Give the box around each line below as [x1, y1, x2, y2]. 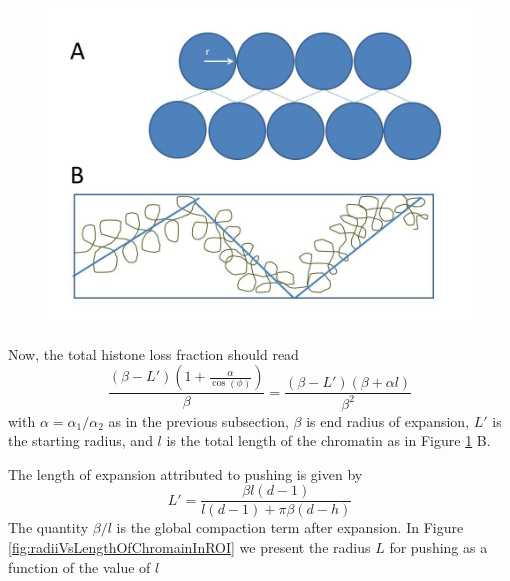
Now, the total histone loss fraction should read [8, 343, 299, 364]
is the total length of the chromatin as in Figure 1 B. [166, 430, 491, 451]
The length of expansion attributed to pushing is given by [8, 463, 363, 484]
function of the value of [8, 556, 151, 577]
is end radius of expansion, [306, 410, 470, 431]
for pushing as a [389, 537, 488, 557]
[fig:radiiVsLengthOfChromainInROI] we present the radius [8, 537, 371, 557]
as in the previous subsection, [108, 410, 289, 431]
